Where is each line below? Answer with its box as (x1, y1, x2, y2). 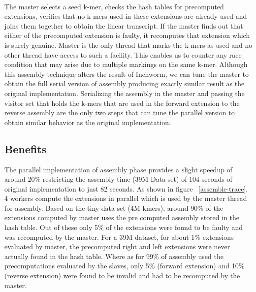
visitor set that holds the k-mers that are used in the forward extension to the (4, 97, 240, 108)
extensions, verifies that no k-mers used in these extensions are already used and (4, 11, 247, 21)
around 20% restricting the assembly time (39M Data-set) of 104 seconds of (4, 174, 232, 184)
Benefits (4, 141, 47, 156)
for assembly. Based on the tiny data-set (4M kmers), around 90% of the (4, 202, 224, 213)
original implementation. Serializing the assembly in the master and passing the (4, 88, 245, 98)
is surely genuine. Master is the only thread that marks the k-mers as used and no (4, 39, 253, 50)
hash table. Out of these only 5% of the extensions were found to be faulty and (4, 222, 243, 232)
